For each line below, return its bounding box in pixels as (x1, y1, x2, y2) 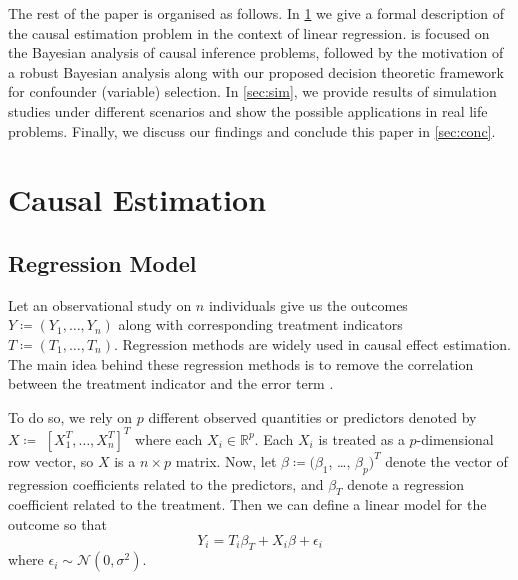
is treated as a (318, 428, 405, 449)
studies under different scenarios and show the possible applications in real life (8, 100, 488, 121)
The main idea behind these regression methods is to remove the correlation (8, 353, 474, 374)
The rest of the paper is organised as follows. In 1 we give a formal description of (8, 3, 505, 23)
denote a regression (347, 473, 465, 494)
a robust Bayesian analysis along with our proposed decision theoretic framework (8, 61, 504, 82)
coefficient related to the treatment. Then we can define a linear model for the (8, 494, 487, 515)
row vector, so (8, 450, 94, 471)
